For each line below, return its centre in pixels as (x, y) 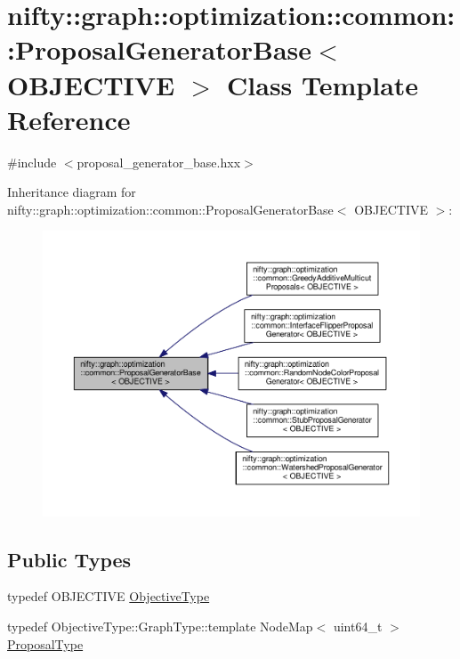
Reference (69, 119)
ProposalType (45, 643)
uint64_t (358, 626)
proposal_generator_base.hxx (159, 162)
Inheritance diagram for (72, 192)
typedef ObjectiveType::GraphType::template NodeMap (160, 626)
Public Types (69, 559)
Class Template (323, 84)
